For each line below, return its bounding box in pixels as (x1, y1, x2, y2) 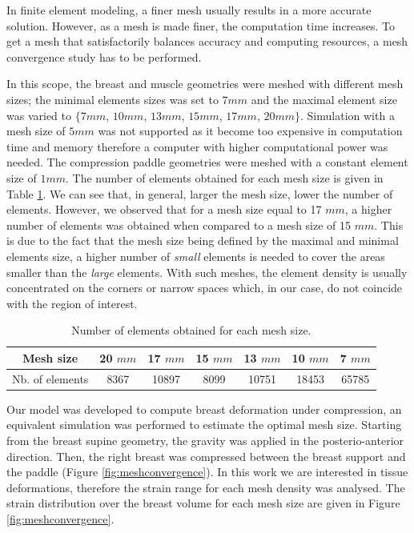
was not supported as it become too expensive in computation (98, 122, 403, 139)
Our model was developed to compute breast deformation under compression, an (6, 400, 402, 417)
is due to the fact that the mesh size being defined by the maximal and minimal (6, 232, 399, 249)
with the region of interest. (6, 295, 138, 311)
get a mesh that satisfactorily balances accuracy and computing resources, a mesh (6, 33, 408, 50)
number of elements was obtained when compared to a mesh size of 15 (6, 216, 352, 233)
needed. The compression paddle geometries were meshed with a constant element (6, 154, 408, 170)
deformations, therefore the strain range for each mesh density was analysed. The (6, 479, 405, 495)
